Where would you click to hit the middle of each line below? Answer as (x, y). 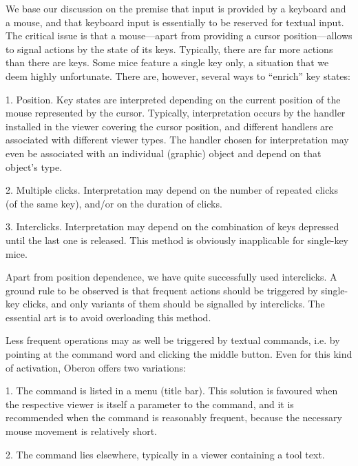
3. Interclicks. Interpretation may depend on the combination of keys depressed (172, 226)
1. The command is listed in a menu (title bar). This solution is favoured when (172, 391)
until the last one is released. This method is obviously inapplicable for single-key (177, 240)
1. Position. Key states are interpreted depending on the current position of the (173, 99)
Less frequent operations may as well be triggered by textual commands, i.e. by (173, 340)
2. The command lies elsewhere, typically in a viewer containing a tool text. (165, 454)
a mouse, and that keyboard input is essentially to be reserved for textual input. (175, 22)
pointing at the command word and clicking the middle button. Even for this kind (179, 354)
